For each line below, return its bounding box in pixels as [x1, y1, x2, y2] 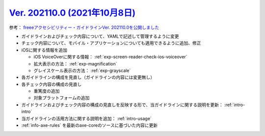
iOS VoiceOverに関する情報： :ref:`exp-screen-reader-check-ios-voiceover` [33, 54, 187, 60]
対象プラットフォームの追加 [33, 95, 90, 101]
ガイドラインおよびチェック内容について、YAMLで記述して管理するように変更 [21, 33, 179, 39]
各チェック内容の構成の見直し [21, 81, 82, 87]
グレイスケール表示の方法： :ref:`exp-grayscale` [33, 68, 131, 73]
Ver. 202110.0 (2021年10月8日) [9, 7, 136, 18]
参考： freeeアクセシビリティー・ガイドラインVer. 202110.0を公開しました [9, 24, 159, 30]
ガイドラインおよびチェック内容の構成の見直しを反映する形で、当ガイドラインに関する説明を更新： [21, 102, 223, 108]
